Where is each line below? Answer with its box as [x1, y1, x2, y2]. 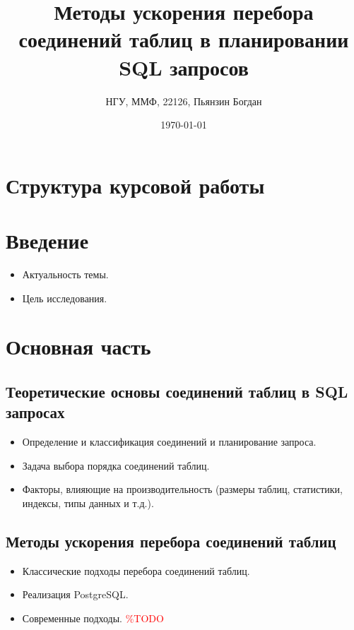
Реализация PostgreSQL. [22, 587, 129, 602]
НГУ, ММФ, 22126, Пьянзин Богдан [105, 93, 262, 108]
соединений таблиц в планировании [18, 25, 349, 54]
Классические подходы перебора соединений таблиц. [22, 563, 250, 578]
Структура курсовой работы [6, 170, 265, 199]
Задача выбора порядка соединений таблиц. [22, 458, 210, 472]
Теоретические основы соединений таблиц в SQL [6, 380, 348, 402]
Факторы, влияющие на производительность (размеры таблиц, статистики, [22, 482, 343, 497]
